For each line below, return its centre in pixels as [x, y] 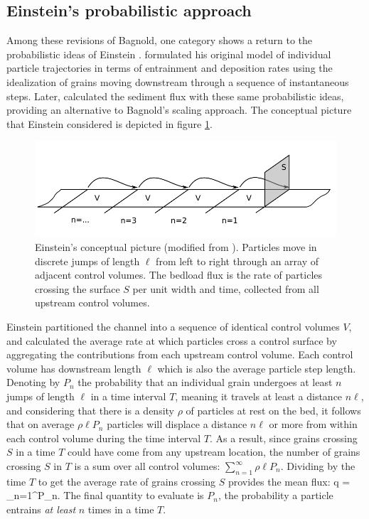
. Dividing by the [318, 466]
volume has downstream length [74, 368]
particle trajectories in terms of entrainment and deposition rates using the [170, 68]
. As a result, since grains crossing [283, 438]
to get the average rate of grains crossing [127, 481]
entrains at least [41, 509]
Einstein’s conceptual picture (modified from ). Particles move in [176, 247]
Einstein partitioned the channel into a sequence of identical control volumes [173, 327]
